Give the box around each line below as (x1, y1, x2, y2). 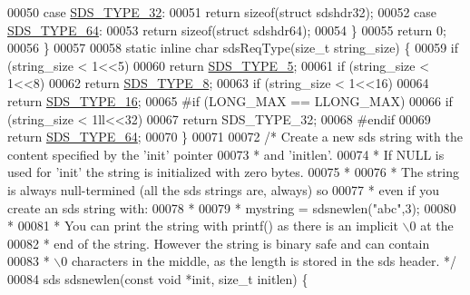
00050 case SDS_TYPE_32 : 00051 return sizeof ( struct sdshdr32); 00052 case (7, 3, 436, 21)
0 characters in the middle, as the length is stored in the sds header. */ (61, 251, 457, 270)
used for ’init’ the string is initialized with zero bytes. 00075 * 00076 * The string (7, 162, 459, 182)
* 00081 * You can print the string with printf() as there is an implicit (7, 216, 398, 235)
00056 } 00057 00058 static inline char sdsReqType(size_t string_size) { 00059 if (7, 38, 458, 57)
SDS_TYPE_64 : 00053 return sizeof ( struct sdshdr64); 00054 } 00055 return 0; (7, 20, 446, 39)
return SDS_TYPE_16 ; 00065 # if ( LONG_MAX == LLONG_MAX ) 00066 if (7, 91, 453, 110)
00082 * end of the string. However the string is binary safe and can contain (7, 233, 430, 252)
